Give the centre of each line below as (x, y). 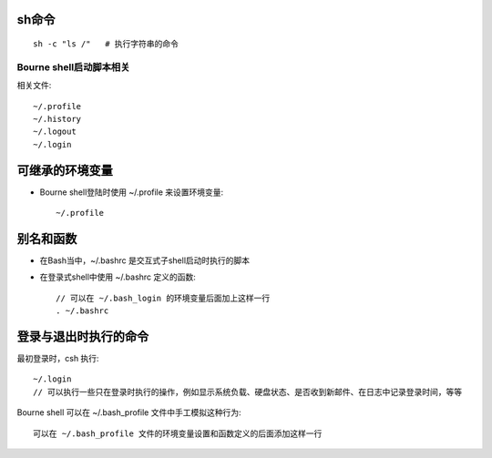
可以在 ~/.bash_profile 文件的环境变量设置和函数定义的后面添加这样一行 (178, 433)
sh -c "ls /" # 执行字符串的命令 (106, 44)
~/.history (57, 119)
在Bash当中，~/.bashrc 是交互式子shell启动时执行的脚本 (145, 260)
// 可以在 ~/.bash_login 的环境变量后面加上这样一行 (163, 298)
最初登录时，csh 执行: (58, 358)
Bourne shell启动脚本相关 (73, 66)
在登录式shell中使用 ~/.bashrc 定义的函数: (118, 277)
